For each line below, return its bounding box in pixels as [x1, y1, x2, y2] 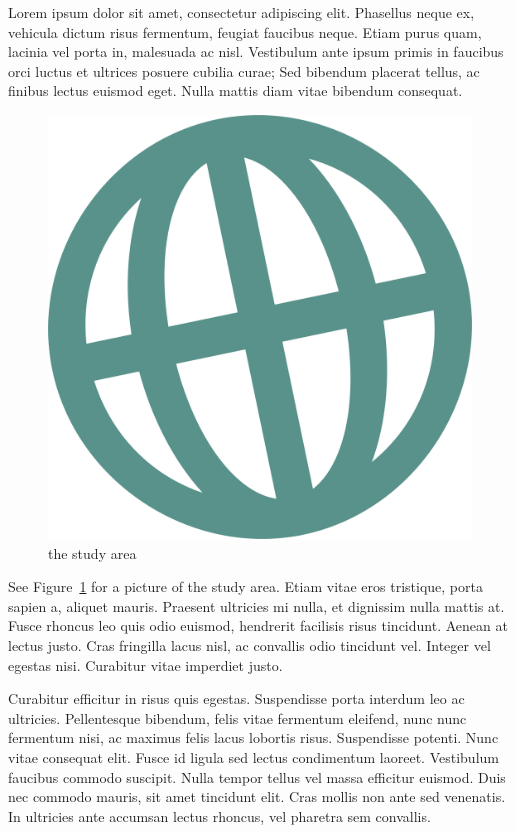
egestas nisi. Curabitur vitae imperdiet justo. [8, 654, 283, 675]
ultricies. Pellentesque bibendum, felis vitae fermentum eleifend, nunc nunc [8, 707, 467, 728]
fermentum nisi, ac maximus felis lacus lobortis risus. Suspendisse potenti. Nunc [8, 727, 499, 748]
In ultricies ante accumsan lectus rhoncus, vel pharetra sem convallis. [8, 805, 431, 826]
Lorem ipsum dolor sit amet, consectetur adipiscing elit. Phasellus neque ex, [8, 2, 475, 22]
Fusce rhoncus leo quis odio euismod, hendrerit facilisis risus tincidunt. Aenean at [8, 615, 508, 636]
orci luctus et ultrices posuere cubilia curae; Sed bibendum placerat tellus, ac [8, 60, 480, 81]
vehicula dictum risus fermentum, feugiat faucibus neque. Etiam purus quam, [8, 21, 482, 42]
